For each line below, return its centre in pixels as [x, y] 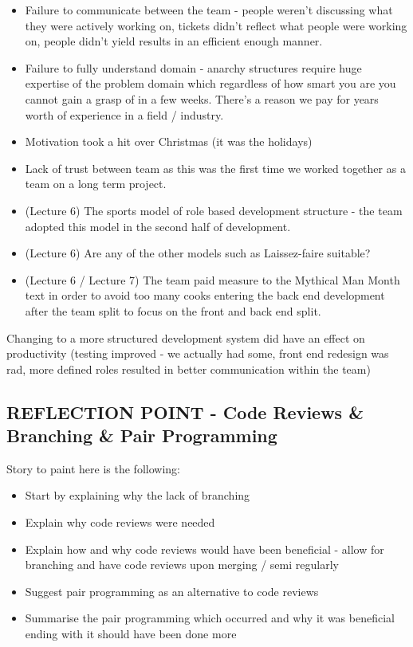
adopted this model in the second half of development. [158, 226]
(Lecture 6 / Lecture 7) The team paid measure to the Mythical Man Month [212, 279]
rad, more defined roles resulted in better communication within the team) [189, 369]
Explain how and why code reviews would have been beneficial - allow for [205, 549]
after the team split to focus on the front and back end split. [173, 310]
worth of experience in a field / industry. [124, 114]
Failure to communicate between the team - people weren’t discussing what [209, 10]
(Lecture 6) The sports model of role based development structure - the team [214, 210]
